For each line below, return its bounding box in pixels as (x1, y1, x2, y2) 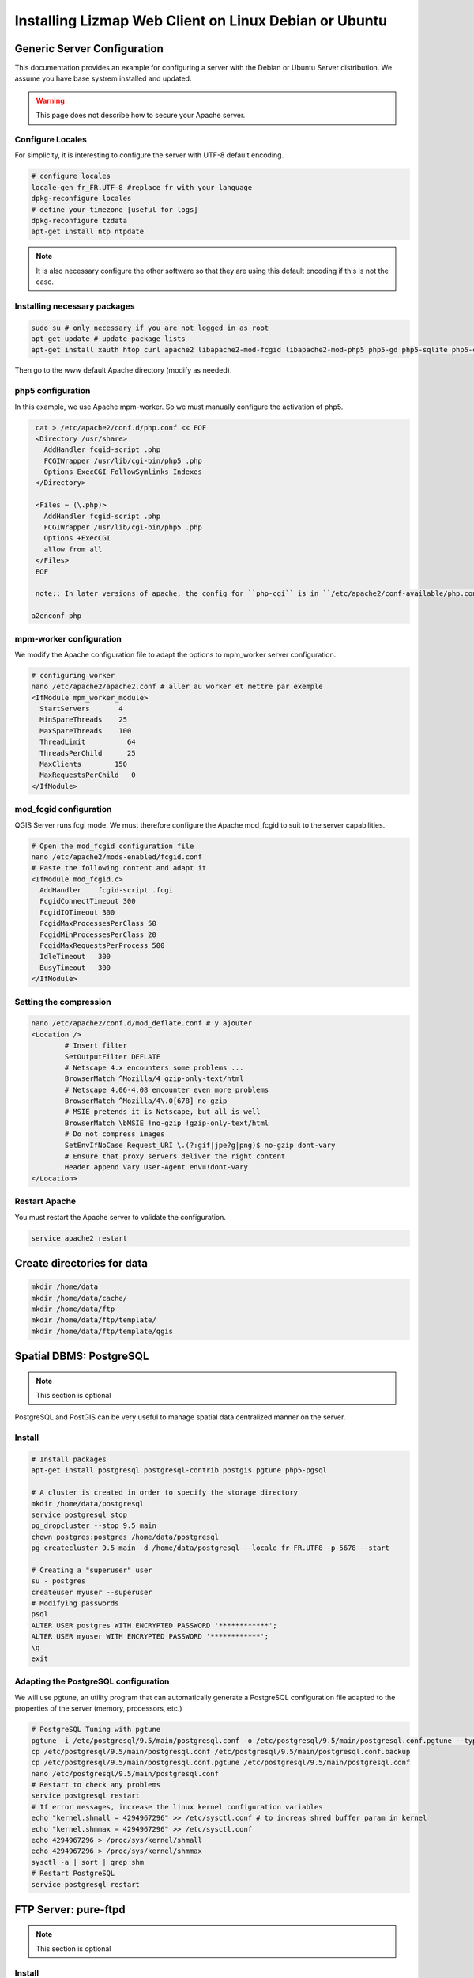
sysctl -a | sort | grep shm (31, 1858, 145, 1866)
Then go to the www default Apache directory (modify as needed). (14, 366, 232, 375)
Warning (36, 96, 65, 105)
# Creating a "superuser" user (31, 1565, 153, 1574)
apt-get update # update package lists (31, 335, 186, 343)
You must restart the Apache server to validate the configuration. (14, 1212, 227, 1222)
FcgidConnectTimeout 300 (39, 896, 136, 906)
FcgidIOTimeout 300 (39, 908, 115, 917)
